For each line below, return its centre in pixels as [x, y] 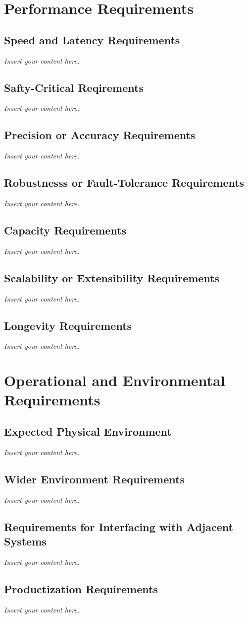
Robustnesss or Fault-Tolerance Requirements [124, 183]
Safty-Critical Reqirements [74, 87]
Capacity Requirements [65, 230]
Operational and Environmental [115, 380]
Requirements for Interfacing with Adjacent [119, 526]
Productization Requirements [81, 588]
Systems [25, 541]
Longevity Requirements [68, 325]
